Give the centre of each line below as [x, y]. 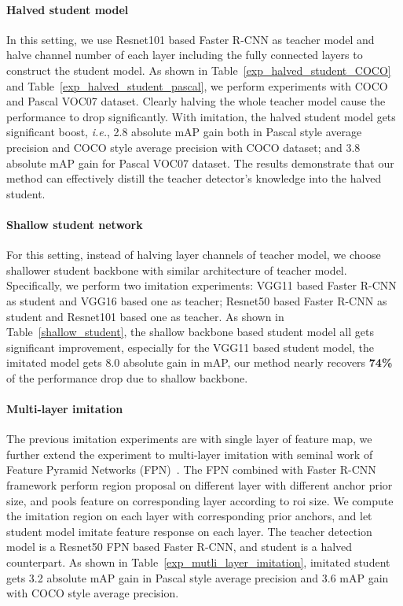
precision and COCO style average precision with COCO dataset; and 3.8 [183, 147]
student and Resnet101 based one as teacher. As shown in [145, 316]
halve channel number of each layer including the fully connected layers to [185, 55]
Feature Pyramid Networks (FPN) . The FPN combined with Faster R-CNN [191, 469]
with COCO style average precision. [93, 593]
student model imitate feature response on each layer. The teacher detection [189, 531]
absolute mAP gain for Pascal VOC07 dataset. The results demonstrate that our [200, 163]
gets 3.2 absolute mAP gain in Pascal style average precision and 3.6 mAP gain [198, 577]
